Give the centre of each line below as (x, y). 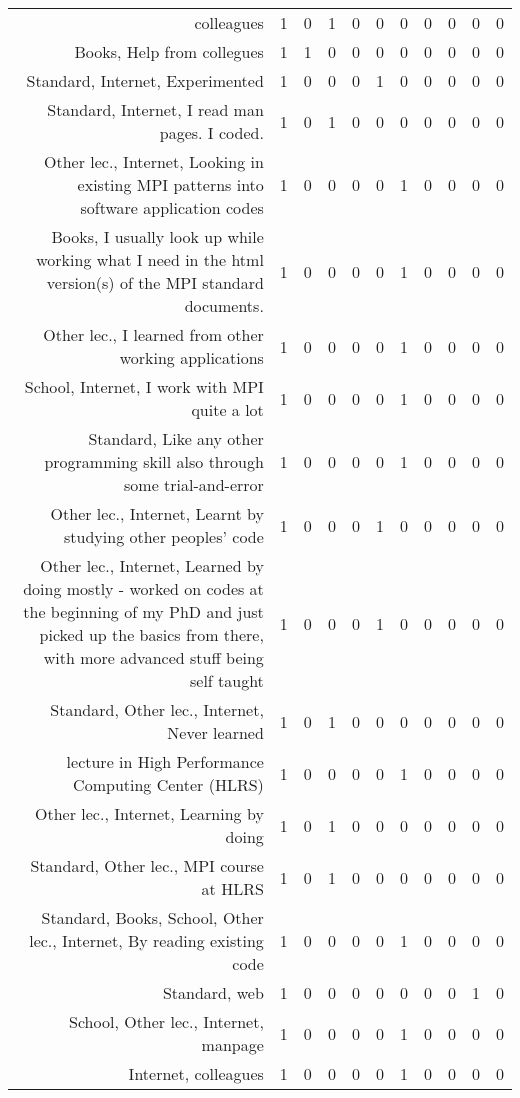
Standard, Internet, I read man (155, 109)
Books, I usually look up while (157, 236)
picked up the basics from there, (151, 634)
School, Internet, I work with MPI (144, 386)
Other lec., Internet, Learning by (149, 813)
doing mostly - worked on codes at (143, 588)
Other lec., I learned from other (153, 334)
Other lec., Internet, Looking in (153, 161)
